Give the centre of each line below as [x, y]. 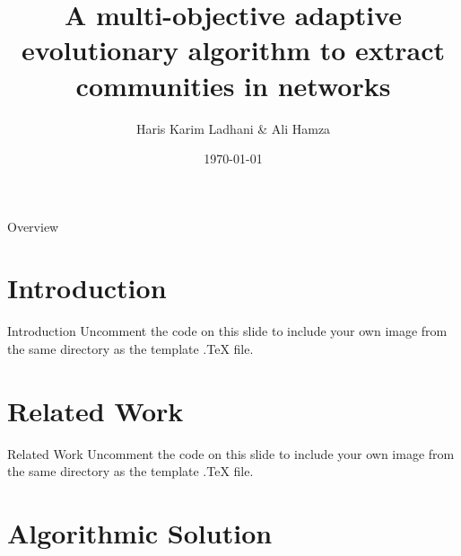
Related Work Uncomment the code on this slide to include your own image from [231, 453]
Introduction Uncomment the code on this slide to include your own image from [227, 331]
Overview [33, 226]
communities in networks [233, 85]
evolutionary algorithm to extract [233, 50]
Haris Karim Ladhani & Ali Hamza [233, 128]
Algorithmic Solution [140, 533]
